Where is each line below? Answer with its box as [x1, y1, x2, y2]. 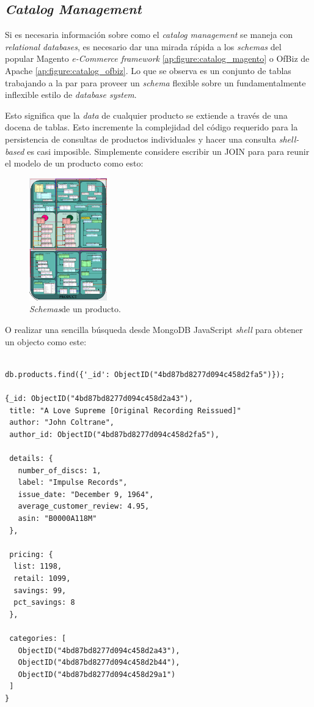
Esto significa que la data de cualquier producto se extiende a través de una [5, 108, 288, 121]
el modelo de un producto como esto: [5, 157, 144, 170]
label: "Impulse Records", [18, 478, 128, 487]
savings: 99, [13, 586, 67, 595]
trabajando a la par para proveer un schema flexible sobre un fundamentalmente [5, 76, 306, 89]
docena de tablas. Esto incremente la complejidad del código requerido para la [5, 121, 298, 133]
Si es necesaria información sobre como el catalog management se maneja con [5, 28, 293, 41]
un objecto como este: [5, 335, 87, 348]
